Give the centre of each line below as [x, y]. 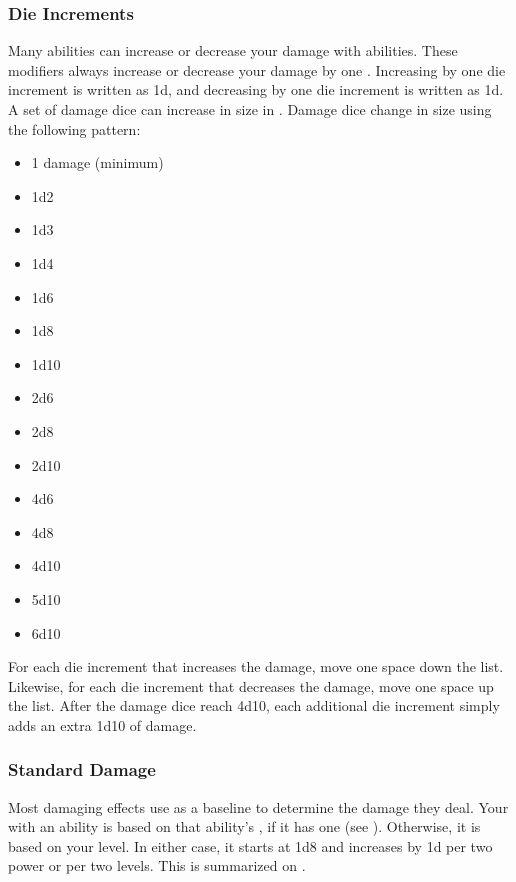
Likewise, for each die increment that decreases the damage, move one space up [251, 685]
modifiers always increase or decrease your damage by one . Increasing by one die [257, 69]
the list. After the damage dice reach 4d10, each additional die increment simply [254, 705]
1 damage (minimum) [97, 162]
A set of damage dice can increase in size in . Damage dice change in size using [250, 109]
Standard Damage [82, 769]
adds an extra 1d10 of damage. [102, 724]
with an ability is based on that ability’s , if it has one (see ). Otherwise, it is [244, 826]
